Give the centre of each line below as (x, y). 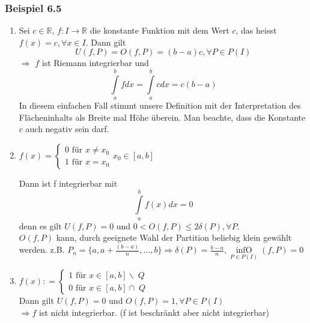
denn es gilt (40, 225)
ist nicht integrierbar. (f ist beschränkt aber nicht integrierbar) (154, 312)
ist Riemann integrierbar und (95, 63)
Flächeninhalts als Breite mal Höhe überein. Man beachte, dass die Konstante (162, 117)
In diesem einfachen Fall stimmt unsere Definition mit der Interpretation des (160, 105)
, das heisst (256, 30)
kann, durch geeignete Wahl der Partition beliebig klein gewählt (174, 237)
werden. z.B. (42, 249)
